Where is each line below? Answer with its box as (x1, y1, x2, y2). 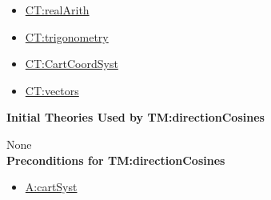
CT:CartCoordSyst (25, 55, 118, 72)
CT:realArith (25, 2, 90, 18)
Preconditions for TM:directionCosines (6, 151, 225, 168)
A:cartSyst (25, 178, 78, 195)
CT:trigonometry (25, 28, 109, 45)
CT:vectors (25, 82, 79, 98)
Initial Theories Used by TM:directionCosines (6, 109, 265, 126)
